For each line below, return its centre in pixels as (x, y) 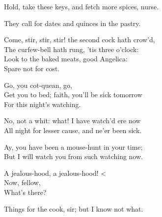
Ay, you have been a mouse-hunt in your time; (73, 147)
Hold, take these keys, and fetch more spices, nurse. (81, 6)
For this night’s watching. (42, 104)
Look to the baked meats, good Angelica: (66, 59)
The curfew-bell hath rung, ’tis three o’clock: (71, 49)
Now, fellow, (22, 182)
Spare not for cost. (32, 68)
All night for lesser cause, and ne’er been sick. (73, 130)
